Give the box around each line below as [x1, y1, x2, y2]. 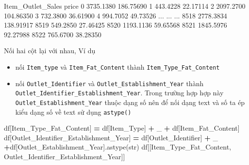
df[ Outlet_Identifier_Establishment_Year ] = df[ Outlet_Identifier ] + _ [4, 132, 218, 142]
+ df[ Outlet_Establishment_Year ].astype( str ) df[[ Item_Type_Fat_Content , [4, 142, 232, 152]
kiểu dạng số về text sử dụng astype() [15, 106, 132, 117]
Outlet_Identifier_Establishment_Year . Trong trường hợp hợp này [15, 88, 224, 98]
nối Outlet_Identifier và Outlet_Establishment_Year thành [15, 78, 204, 88]
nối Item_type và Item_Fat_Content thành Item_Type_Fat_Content [15, 61, 220, 72]
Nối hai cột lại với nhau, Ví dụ [4, 45, 96, 56]
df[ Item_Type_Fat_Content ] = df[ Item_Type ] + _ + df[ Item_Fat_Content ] [4, 123, 240, 133]
